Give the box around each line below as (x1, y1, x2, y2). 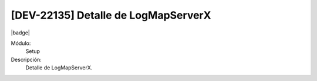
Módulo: (11, 40, 31, 47)
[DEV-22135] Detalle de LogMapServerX (11, 9, 211, 22)
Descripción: (11, 56, 42, 63)
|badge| (11, 29, 31, 36)
